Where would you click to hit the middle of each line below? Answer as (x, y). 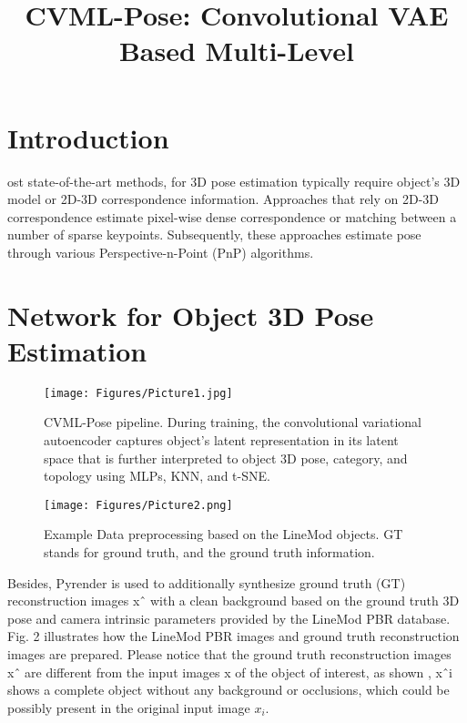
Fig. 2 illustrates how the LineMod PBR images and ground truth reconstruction (233, 636)
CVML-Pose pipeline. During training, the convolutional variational (233, 422)
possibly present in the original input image (129, 707)
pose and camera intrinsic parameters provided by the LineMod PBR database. (229, 618)
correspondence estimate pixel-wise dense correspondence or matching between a (232, 216)
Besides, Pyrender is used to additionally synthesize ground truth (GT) (207, 582)
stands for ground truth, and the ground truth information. (209, 552)
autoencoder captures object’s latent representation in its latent (221, 440)
